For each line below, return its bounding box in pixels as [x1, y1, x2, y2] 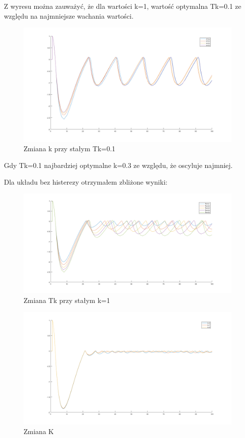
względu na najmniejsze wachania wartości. [4, 10, 134, 21]
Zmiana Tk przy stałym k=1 [24, 295, 110, 305]
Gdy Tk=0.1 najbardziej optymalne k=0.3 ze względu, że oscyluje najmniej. [4, 160, 233, 170]
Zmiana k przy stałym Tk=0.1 [24, 143, 115, 154]
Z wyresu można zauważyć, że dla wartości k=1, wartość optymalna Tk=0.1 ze [4, 1, 242, 11]
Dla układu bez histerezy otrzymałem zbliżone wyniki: [4, 176, 167, 187]
